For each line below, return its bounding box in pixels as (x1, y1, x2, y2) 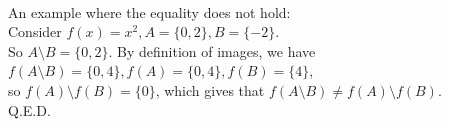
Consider (8, 21, 62, 42)
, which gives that (155, 79, 265, 100)
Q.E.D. (8, 99, 51, 120)
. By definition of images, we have (108, 40, 316, 61)
